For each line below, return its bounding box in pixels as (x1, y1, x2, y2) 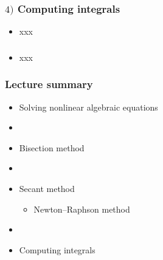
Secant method (19, 182, 75, 194)
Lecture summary (5, 77, 93, 92)
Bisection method (19, 141, 85, 154)
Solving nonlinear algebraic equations (19, 100, 158, 113)
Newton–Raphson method (33, 202, 130, 215)
